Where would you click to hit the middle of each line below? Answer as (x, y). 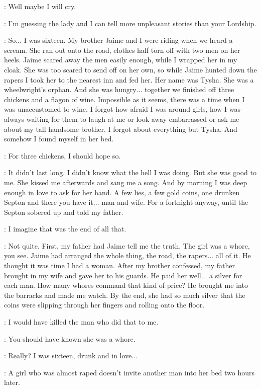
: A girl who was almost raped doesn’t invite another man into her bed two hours (129, 372)
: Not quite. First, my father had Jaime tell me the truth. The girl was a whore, (127, 245)
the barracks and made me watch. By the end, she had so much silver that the (125, 295)
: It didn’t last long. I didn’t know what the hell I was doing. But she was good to (130, 172)
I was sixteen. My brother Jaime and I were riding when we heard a (128, 40)
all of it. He (233, 255)
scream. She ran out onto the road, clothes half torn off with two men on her (122, 50)
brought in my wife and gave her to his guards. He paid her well (103, 275)
